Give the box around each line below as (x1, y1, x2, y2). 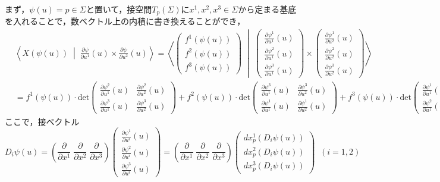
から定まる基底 (238, 3, 297, 15)
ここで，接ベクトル (5, 115, 80, 127)
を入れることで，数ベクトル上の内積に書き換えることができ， (5, 15, 246, 27)
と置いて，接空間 (86, 3, 152, 15)
